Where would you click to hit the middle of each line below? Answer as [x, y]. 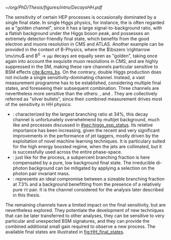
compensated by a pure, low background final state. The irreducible [84, 162]
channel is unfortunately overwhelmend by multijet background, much [86, 119]
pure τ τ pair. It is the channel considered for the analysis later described [88, 189]
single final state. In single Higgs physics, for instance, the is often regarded [85, 23]
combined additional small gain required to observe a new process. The [80, 226]
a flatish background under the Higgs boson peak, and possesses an [77, 33]
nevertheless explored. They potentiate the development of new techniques [85, 210]
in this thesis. [26, 195]
